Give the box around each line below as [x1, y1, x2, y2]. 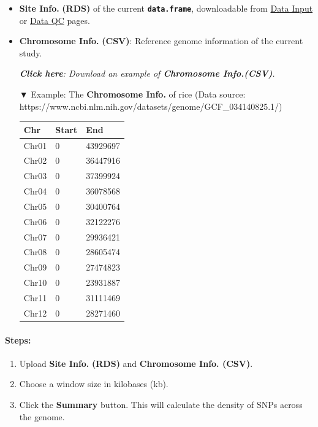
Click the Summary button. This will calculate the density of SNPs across [19, 398, 303, 410]
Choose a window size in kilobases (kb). [19, 377, 168, 390]
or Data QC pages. [19, 13, 90, 26]
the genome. [19, 410, 65, 423]
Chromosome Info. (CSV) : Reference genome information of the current [19, 34, 303, 47]
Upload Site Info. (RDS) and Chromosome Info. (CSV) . [19, 356, 253, 369]
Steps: [5, 333, 31, 346]
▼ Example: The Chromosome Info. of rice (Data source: [19, 88, 246, 101]
